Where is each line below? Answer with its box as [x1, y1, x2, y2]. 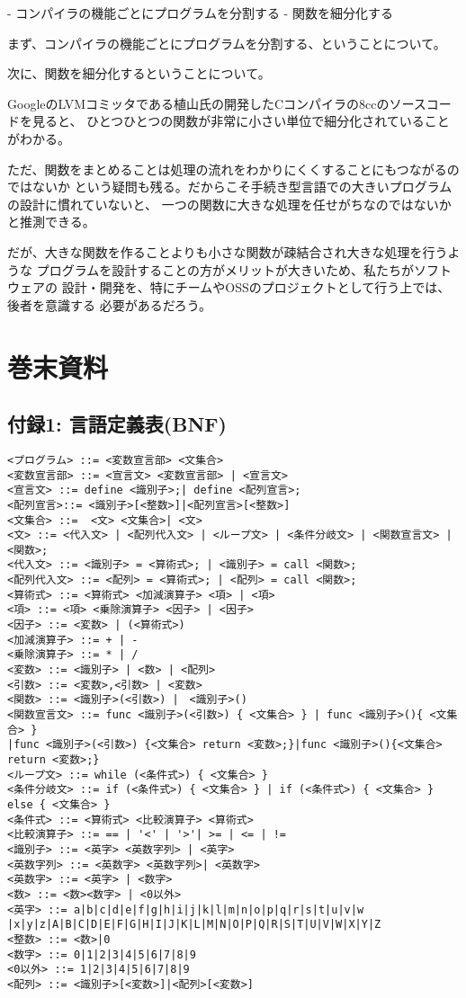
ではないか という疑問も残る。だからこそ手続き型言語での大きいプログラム [7, 177, 453, 196]
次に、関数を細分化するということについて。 [7, 64, 271, 83]
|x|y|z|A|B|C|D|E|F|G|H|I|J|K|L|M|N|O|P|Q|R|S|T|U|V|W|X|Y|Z [7, 918, 381, 931]
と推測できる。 [7, 212, 95, 231]
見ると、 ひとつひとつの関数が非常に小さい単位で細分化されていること [31, 111, 450, 130]
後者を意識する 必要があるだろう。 [7, 295, 211, 314]
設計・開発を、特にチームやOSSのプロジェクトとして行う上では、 [61, 278, 451, 297]
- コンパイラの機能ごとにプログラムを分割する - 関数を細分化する [7, 4, 393, 22]
